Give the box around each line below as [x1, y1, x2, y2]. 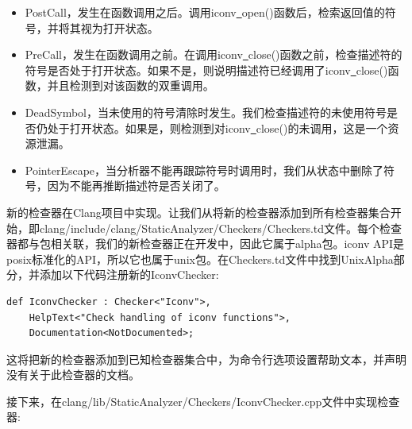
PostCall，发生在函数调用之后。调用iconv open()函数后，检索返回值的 [25, 4, 385, 20]
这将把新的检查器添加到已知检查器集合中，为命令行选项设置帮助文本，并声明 [6, 350, 406, 367]
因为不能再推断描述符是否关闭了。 [47, 177, 225, 194]
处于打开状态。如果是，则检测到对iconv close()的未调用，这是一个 [47, 119, 388, 136]
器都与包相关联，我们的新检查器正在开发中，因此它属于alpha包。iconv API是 [6, 235, 405, 252]
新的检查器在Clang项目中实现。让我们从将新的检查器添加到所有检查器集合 [6, 203, 391, 220]
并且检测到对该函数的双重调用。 [47, 77, 214, 94]
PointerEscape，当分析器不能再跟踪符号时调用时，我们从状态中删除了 [25, 161, 384, 178]
